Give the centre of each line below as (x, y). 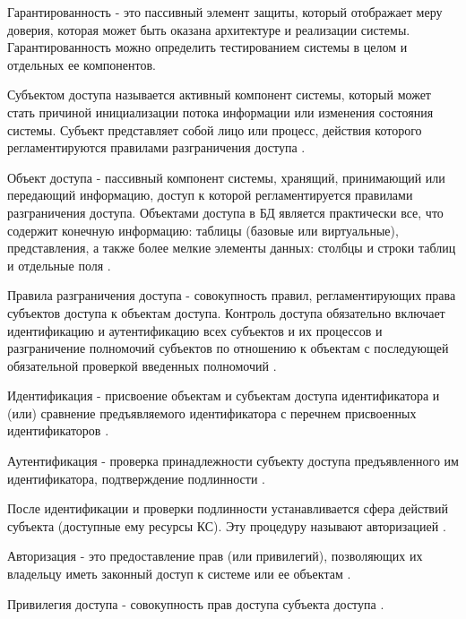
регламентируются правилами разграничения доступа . (156, 147)
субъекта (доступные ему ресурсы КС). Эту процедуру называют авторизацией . (227, 525)
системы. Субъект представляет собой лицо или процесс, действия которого (215, 129)
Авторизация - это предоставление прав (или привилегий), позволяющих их (215, 556)
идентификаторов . (58, 430)
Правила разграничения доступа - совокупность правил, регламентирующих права (232, 295)
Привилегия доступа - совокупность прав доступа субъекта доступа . (196, 603)
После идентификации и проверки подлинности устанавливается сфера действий (228, 508)
